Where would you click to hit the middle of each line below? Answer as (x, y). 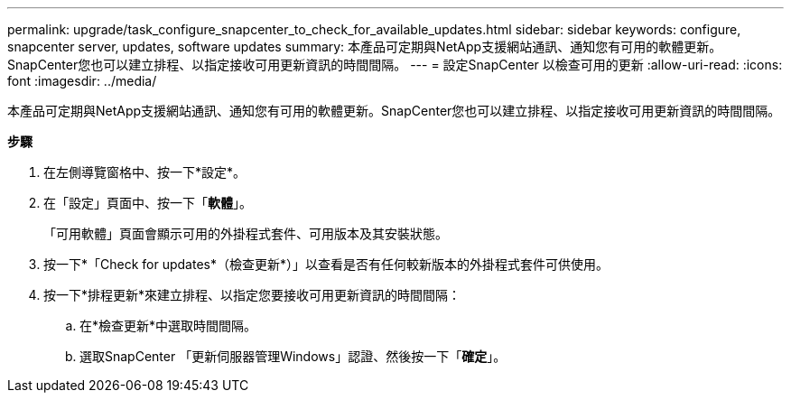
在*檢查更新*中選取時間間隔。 (168, 326)
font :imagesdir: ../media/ (82, 81)
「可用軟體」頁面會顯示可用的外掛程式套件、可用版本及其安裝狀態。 (246, 233)
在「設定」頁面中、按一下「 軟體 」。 (148, 203)
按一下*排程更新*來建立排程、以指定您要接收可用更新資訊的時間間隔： (252, 295)
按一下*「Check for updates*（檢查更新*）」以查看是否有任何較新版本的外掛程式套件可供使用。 (326, 264)
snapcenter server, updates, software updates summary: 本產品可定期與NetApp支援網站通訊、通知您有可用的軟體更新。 (365, 47)
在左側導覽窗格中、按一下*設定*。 (145, 172)
